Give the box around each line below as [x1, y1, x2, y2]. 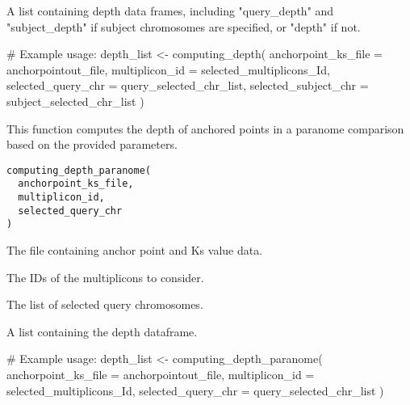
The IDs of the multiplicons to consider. [6, 268, 204, 285]
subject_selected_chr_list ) [6, 92, 144, 109]
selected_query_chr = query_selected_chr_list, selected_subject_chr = [6, 77, 369, 94]
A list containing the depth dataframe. [6, 323, 198, 340]
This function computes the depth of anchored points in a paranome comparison [6, 120, 404, 137]
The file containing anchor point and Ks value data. [6, 242, 263, 259]
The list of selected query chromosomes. [6, 296, 203, 313]
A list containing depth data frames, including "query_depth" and [6, 2, 334, 19]
